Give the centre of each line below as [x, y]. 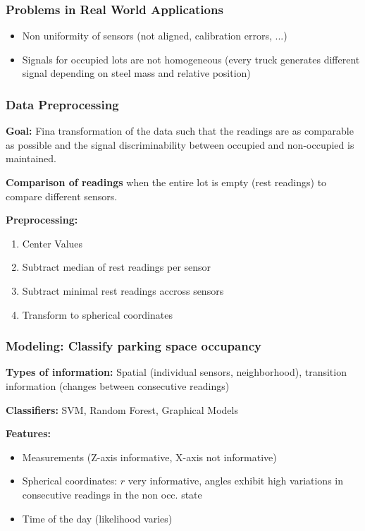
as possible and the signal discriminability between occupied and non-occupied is [180, 144]
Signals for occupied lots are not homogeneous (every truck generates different [191, 59]
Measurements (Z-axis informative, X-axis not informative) [149, 457]
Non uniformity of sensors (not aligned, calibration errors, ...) [155, 36]
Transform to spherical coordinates [97, 314]
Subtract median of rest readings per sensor [117, 267]
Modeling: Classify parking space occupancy [134, 346]
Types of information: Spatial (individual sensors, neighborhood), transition [176, 372]
